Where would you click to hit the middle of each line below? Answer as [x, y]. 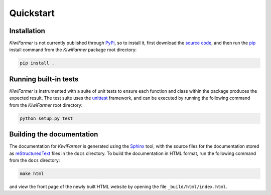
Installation [27, 31]
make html [32, 173]
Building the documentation [54, 135]
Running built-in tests [44, 79]
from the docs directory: [35, 160]
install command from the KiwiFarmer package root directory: [73, 50]
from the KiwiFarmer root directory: [46, 105]
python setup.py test [46, 118]
